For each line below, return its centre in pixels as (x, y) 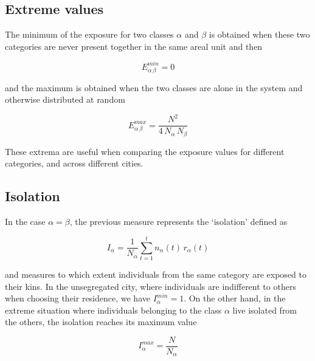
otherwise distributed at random (65, 99)
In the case (25, 222)
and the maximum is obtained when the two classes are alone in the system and (154, 87)
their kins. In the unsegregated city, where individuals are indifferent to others (151, 286)
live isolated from (265, 310)
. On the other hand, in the (235, 298)
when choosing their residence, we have (78, 298)
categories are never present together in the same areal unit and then (134, 46)
